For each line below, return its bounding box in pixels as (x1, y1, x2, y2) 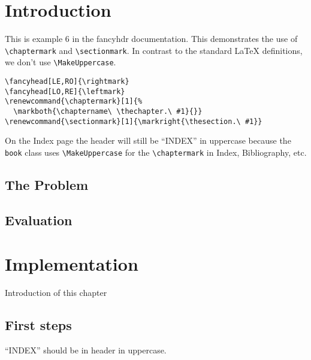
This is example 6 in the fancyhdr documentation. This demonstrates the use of (5, 32, 298, 45)
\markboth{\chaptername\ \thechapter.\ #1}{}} (13, 107, 203, 116)
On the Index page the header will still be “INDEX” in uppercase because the (5, 134, 291, 147)
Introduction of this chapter (5, 286, 107, 299)
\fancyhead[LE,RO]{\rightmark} (5, 77, 129, 86)
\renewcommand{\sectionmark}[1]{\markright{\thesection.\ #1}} (5, 117, 262, 126)
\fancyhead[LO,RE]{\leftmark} (5, 87, 125, 96)
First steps (5, 316, 72, 334)
